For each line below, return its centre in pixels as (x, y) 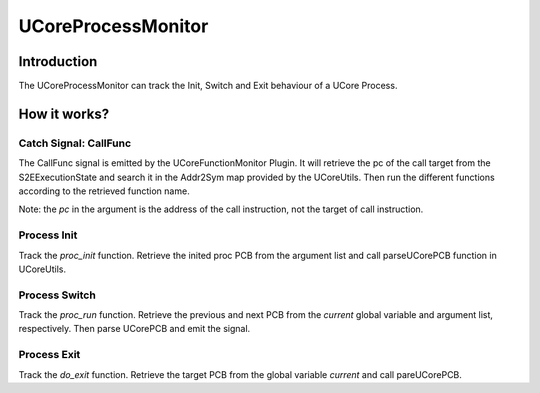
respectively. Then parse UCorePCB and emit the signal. (134, 329)
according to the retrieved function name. (104, 191)
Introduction (58, 61)
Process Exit (49, 355)
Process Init (48, 235)
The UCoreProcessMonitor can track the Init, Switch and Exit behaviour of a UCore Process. (208, 86)
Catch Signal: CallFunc (75, 143)
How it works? (64, 113)
